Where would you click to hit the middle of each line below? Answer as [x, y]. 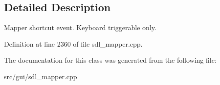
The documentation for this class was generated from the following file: [110, 60]
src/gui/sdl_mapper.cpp [41, 76]
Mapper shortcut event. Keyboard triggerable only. [80, 27]
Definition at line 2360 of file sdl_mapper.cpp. [73, 43]
